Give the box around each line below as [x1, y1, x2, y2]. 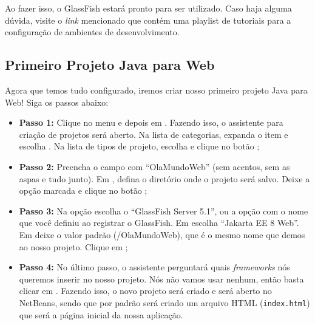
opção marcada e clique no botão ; [19, 184, 147, 197]
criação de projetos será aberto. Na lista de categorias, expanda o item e [19, 128, 288, 140]
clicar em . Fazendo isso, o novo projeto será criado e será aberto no [19, 284, 272, 297]
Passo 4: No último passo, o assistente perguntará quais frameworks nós [19, 261, 290, 273]
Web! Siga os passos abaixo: [5, 95, 109, 108]
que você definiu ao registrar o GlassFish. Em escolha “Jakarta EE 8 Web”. [19, 216, 299, 229]
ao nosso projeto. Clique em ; [19, 240, 128, 253]
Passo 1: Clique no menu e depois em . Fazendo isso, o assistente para [19, 116, 283, 129]
